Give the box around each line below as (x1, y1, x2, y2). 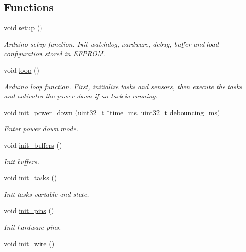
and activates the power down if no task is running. (4, 91, 158, 101)
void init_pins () (4, 205, 54, 215)
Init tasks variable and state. (4, 189, 89, 199)
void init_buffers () (4, 139, 62, 150)
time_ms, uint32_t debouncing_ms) (110, 107, 220, 117)
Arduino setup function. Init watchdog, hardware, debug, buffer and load (4, 39, 219, 49)
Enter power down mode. (4, 123, 78, 134)
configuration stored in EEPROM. (4, 48, 105, 58)
